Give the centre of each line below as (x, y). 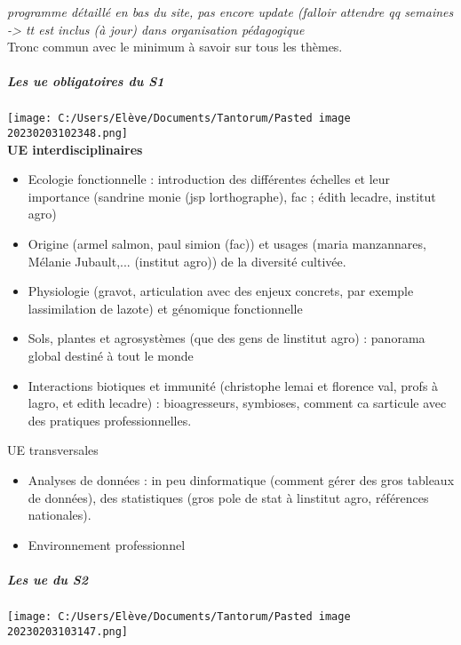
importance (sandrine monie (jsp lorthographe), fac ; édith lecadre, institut (232, 196)
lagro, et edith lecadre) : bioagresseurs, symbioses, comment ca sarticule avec (237, 403)
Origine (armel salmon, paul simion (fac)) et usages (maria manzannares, (227, 244)
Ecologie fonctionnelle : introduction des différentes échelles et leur (209, 179)
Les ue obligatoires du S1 (86, 81)
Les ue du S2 (48, 579)
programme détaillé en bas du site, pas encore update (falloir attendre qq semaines (230, 12)
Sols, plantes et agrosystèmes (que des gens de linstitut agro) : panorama (227, 338)
